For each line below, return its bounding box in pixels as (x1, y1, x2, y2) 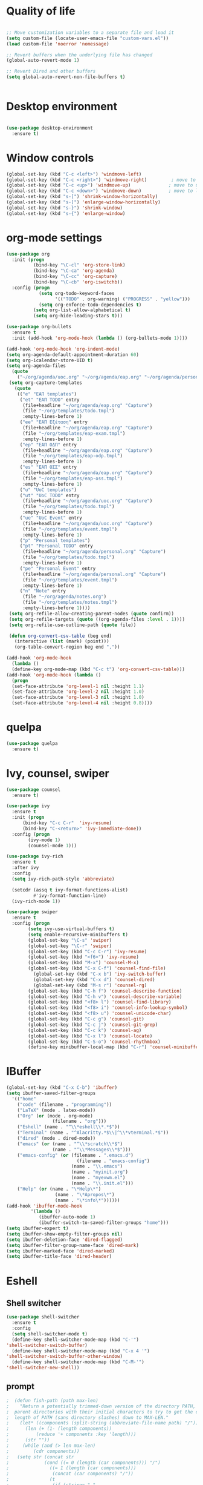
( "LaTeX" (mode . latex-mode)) (17, 1107, 96, 1113)
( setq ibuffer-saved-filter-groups (6, 1090, 96, 1097)
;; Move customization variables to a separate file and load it (6, 29, 174, 36)
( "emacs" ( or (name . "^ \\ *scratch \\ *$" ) (17, 1140, 123, 1147)
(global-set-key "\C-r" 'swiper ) (28, 943, 112, 949)
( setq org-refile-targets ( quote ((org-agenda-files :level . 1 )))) (8, 616, 185, 622)
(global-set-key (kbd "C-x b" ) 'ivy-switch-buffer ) (33, 971, 166, 977)
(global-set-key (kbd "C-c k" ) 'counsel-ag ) (28, 1027, 142, 1033)
